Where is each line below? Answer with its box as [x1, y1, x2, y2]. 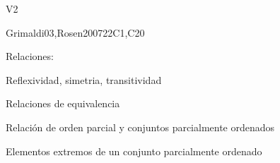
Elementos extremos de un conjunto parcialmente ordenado [6, 143, 262, 158]
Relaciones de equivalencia [6, 96, 120, 111]
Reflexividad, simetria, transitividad [6, 72, 162, 87]
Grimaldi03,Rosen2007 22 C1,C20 [6, 25, 145, 40]
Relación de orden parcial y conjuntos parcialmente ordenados [6, 119, 275, 134]
